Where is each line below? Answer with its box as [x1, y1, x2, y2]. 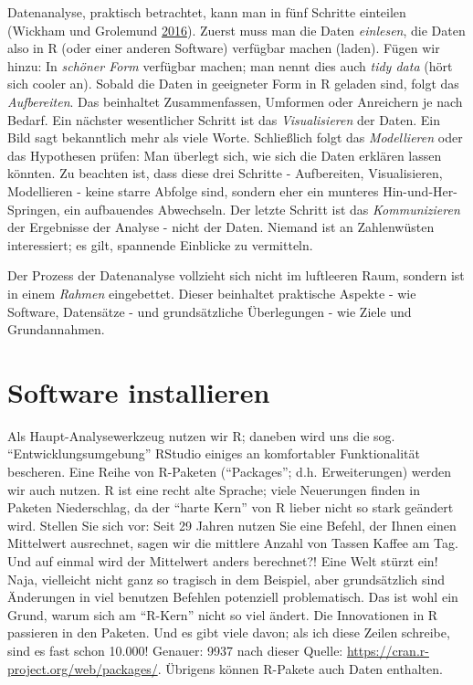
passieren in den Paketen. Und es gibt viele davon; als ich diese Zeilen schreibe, [7, 623, 450, 642]
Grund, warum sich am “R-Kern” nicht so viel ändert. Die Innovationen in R [7, 605, 438, 624]
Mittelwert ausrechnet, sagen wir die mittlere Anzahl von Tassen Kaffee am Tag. [7, 533, 458, 553]
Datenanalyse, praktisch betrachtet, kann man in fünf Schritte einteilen [7, 3, 406, 21]
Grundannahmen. [7, 320, 105, 339]
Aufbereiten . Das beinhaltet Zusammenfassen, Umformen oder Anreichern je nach [7, 91, 463, 111]
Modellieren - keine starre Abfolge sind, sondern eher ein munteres [7, 181, 379, 200]
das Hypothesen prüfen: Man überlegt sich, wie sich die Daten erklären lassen [7, 145, 442, 164]
